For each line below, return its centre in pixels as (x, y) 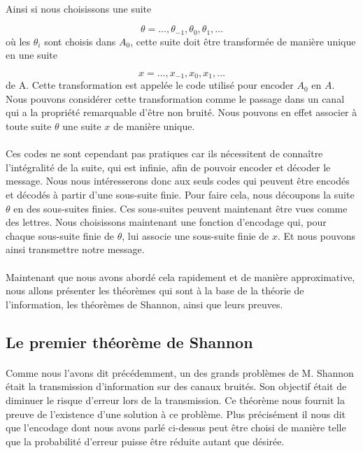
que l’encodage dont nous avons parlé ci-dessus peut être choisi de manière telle (176, 427)
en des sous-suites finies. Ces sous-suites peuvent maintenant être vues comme (180, 208)
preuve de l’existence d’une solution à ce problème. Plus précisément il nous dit (176, 414)
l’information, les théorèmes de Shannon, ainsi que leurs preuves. (144, 304)
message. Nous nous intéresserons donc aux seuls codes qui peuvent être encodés (178, 181)
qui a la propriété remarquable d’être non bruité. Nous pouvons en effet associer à (181, 112)
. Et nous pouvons (316, 235)
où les (18, 41)
